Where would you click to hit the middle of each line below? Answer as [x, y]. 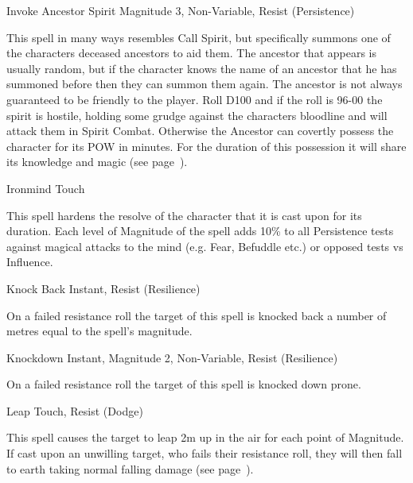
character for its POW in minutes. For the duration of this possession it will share [206, 146]
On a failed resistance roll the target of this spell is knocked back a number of [197, 315]
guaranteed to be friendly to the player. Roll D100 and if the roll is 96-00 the [195, 99]
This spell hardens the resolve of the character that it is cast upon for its [184, 215]
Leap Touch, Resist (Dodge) [75, 410]
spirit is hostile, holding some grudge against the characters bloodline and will [197, 115]
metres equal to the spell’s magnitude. [99, 331]
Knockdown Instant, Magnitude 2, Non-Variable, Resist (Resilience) [172, 357]
